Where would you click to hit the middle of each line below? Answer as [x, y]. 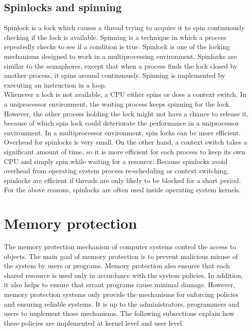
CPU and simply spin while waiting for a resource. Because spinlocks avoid [116, 161]
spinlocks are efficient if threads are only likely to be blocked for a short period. [123, 180]
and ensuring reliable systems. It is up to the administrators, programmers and [122, 303]
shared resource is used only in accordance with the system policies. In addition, [124, 275]
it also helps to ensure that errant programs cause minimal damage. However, [120, 285]
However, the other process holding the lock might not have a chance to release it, [126, 113]
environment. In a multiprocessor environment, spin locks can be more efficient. [122, 132]
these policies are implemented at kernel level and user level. [94, 322]
